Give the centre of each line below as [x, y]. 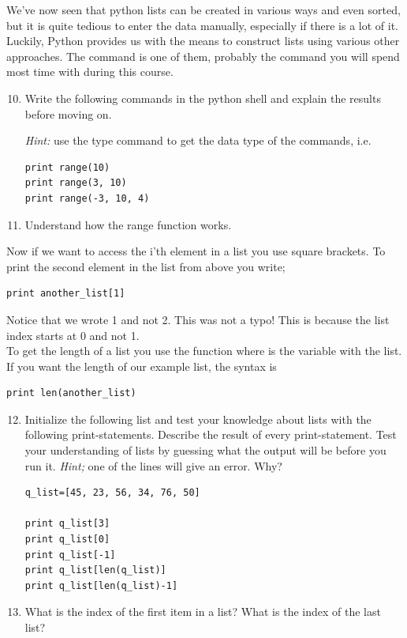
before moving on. [68, 113]
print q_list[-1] [70, 555]
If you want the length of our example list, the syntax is [142, 366]
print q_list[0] [67, 540]
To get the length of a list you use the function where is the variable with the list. [204, 351]
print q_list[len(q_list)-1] [101, 585]
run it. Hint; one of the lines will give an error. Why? [153, 465]
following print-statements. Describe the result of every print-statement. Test [211, 434]
